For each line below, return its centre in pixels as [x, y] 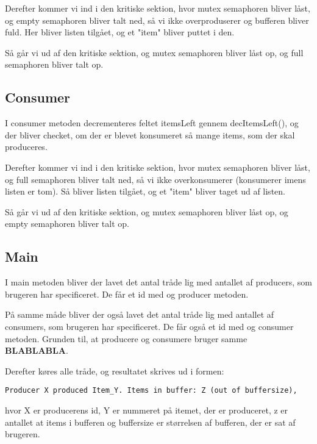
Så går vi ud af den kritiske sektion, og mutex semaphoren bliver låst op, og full [154, 52]
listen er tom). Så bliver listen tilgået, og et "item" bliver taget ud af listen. [145, 191]
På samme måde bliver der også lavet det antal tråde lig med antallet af [140, 314]
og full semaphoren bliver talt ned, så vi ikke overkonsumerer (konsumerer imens [155, 179]
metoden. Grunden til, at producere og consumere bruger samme [126, 338]
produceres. [26, 147]
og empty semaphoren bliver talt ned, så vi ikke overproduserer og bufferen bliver [157, 20]
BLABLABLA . [37, 350]
